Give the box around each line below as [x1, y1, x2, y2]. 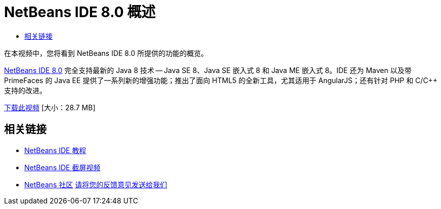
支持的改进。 [4, 86, 47, 95]
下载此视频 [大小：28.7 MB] [4, 103, 96, 112]
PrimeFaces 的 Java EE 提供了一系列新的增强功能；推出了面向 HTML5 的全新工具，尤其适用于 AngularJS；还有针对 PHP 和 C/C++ [4, 76, 438, 85]
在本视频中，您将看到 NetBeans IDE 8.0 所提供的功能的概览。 [4, 48, 208, 57]
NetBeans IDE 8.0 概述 [4, 4, 156, 21]
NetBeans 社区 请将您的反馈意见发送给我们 [24, 180, 167, 189]
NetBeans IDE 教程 [24, 146, 86, 155]
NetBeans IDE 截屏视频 [24, 163, 101, 172]
